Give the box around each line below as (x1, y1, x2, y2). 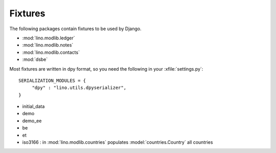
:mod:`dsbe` (22, 56, 48, 62)
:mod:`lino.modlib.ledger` (22, 35, 75, 41)
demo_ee (22, 118, 42, 124)
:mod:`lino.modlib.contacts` (22, 49, 80, 55)
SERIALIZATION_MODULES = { (18, 77, 86, 83)
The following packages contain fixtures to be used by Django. (9, 26, 142, 32)
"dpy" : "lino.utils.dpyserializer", (32, 85, 127, 91)
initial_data (22, 103, 45, 110)
